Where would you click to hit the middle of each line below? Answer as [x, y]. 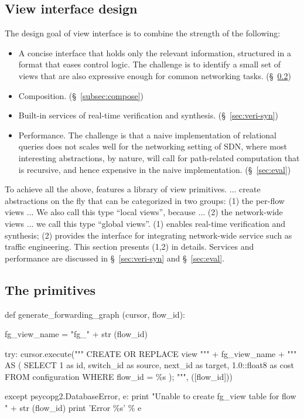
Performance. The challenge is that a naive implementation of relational [148, 135]
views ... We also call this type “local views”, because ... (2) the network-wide [144, 212]
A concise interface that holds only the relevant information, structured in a [155, 52]
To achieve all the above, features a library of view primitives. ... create [133, 189]
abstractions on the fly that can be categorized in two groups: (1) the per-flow [145, 200]
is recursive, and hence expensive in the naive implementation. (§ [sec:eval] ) [155, 169]
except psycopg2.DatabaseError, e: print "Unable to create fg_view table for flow [151, 396]
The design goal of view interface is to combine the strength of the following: [143, 33]
